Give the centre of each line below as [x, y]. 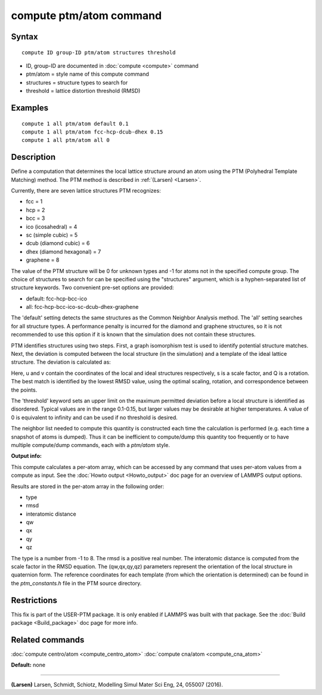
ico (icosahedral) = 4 [52, 227]
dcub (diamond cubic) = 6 [58, 243]
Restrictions [34, 600]
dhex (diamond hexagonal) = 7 [64, 252]
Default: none [28, 665]
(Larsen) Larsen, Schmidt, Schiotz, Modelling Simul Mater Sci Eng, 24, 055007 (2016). [117, 684]
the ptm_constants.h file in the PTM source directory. [76, 583]
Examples [30, 108]
